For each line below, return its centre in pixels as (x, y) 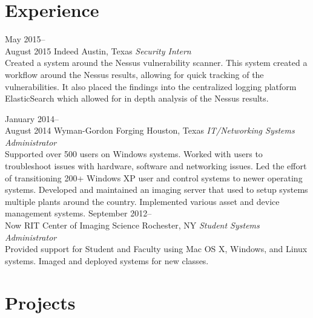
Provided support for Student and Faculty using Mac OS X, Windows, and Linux (156, 249)
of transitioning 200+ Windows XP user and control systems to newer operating (154, 177)
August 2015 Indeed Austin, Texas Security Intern (98, 50)
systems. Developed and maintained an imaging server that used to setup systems (156, 190)
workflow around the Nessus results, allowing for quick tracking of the (134, 74)
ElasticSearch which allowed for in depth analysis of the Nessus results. (137, 98)
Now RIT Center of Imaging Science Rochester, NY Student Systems (132, 225)
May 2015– (25, 39)
